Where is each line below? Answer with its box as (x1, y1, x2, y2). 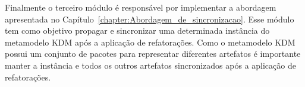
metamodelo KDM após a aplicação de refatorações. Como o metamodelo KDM (5, 36, 295, 48)
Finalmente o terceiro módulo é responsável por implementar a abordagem (5, 1, 276, 13)
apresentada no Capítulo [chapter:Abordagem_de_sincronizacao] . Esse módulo (5, 12, 294, 25)
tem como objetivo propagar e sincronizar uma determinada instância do (5, 24, 270, 37)
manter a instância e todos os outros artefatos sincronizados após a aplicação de (5, 59, 296, 71)
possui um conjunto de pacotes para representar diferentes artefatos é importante (5, 47, 301, 60)
